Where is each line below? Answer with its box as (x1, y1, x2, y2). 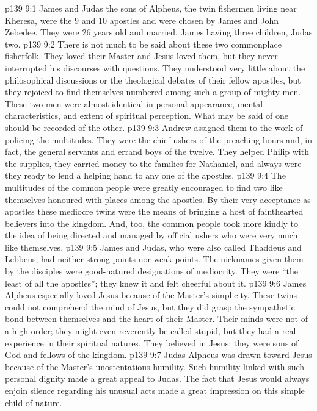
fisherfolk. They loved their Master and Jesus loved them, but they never (5, 49, 278, 62)
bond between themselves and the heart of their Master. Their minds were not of (5, 312, 308, 325)
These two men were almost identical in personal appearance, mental (5, 97, 263, 110)
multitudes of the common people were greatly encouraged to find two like (5, 180, 283, 193)
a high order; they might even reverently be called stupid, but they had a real (5, 324, 296, 337)
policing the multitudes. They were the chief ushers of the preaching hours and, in (5, 133, 312, 146)
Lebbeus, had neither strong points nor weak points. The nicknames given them (5, 252, 304, 265)
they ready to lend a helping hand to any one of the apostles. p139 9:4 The (5, 169, 286, 182)
